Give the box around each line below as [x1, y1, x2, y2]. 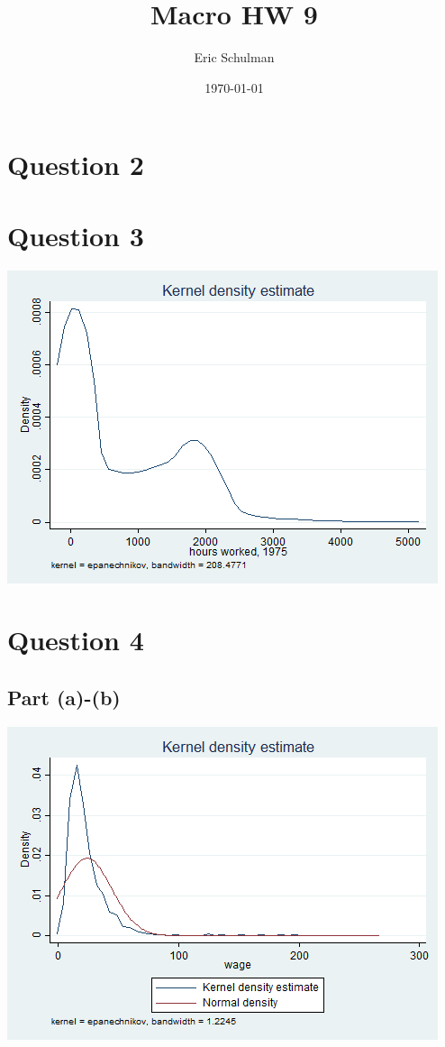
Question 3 [7, 216, 144, 253]
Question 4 [7, 621, 144, 658]
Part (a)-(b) [7, 683, 121, 711]
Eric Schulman [194, 48, 275, 67]
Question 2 [7, 146, 144, 183]
